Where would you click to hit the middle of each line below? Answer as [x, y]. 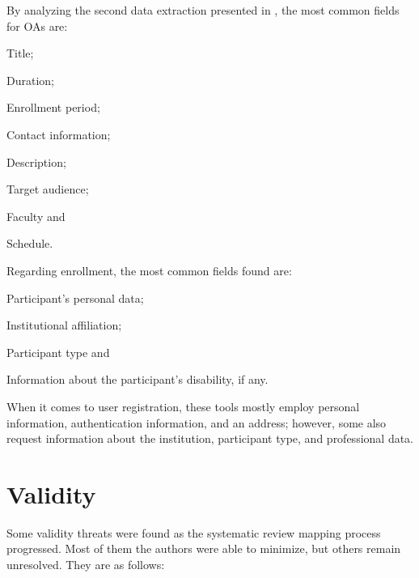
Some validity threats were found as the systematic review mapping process [194, 532]
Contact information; [59, 134]
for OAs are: [37, 25]
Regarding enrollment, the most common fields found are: [149, 270]
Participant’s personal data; [75, 297]
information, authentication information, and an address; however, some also [197, 422]
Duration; [30, 80]
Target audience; [48, 189]
